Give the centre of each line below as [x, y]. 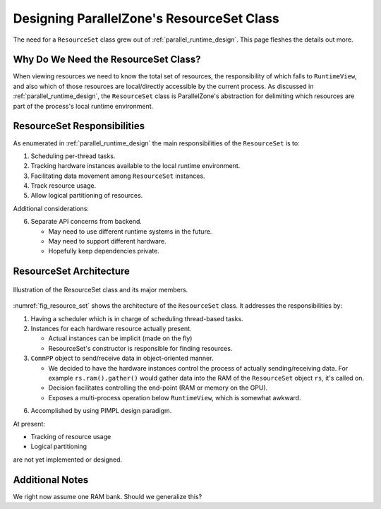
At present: [29, 424]
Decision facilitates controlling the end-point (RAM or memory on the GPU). [158, 388]
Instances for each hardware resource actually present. [111, 329]
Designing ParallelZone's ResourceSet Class [146, 18]
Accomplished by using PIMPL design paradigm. [101, 411]
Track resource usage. [64, 186]
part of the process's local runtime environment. [83, 106]
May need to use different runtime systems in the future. [130, 231]
